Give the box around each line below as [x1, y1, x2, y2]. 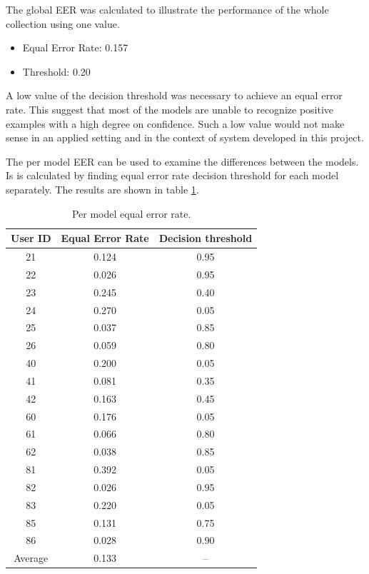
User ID [11, 231, 51, 246]
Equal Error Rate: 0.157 [22, 40, 128, 55]
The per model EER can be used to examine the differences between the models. [6, 153, 359, 168]
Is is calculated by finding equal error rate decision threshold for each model [6, 168, 339, 183]
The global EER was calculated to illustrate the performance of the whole [6, 2, 329, 16]
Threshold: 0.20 [22, 64, 91, 79]
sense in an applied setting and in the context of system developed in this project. [6, 130, 364, 145]
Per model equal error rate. [71, 206, 191, 221]
